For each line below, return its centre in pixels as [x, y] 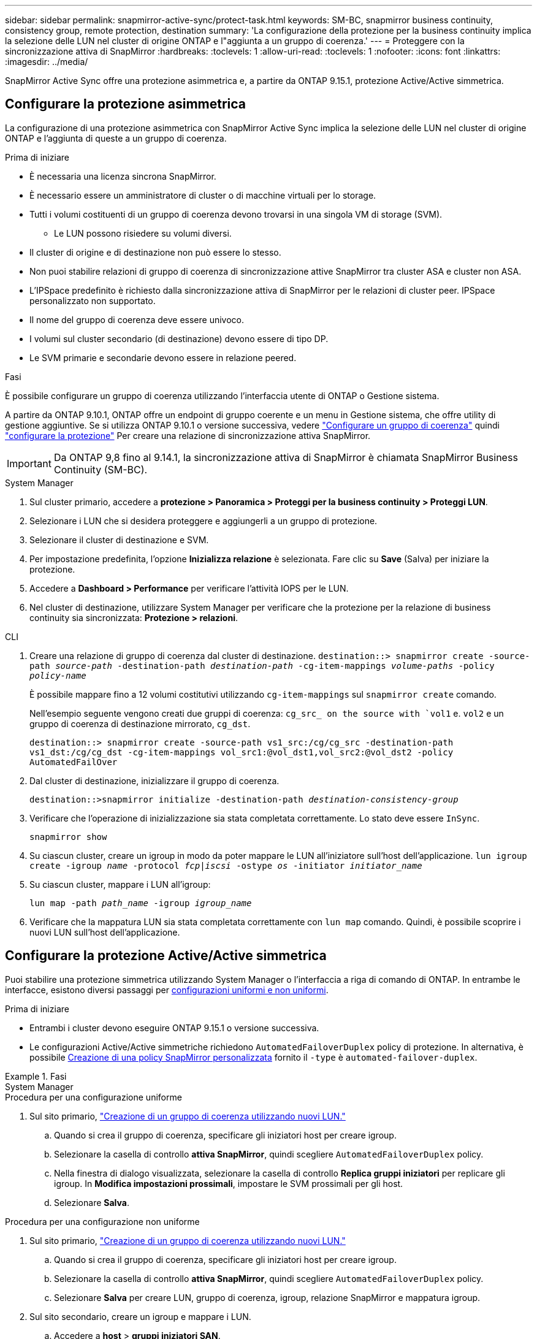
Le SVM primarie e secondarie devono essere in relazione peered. [163, 357]
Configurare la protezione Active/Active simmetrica [166, 956]
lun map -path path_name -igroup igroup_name [141, 903]
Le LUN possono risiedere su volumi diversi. [143, 233]
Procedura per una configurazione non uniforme [102, 1221]
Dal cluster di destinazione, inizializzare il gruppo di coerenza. [154, 780]
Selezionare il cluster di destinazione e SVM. [119, 540]
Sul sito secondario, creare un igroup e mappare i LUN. [140, 1316]
